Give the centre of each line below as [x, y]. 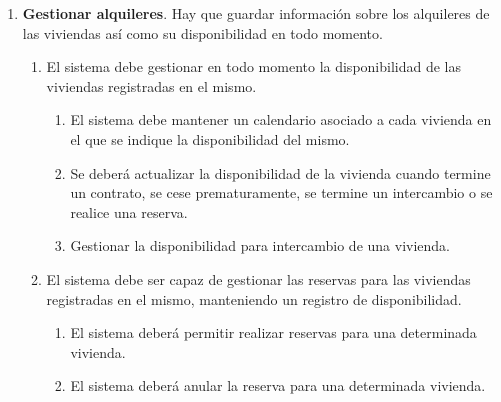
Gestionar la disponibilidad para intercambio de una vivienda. [260, 245]
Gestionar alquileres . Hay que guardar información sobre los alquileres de [256, 13]
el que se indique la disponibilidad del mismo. [210, 138]
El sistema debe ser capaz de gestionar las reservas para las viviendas [258, 278]
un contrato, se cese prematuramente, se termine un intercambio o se [281, 192]
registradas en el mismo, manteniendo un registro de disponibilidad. [254, 298]
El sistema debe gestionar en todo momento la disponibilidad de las [253, 66]
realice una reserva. [129, 211]
